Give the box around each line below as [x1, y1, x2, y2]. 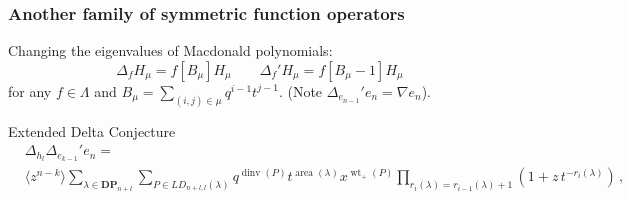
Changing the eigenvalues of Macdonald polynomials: [8, 40, 333, 61]
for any [8, 80, 52, 101]
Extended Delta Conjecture [8, 120, 176, 141]
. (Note [278, 80, 323, 101]
